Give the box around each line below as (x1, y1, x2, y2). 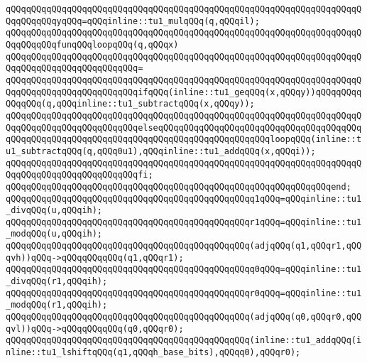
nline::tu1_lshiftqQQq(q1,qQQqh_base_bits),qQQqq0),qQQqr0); (6, 347, 301, 358)
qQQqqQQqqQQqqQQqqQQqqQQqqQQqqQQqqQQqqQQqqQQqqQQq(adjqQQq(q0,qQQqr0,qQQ (6, 312, 362, 323)
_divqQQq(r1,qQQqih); (6, 276, 108, 287)
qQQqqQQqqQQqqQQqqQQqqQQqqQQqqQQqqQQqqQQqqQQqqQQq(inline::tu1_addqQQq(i (6, 335, 362, 346)
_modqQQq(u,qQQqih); (6, 229, 103, 239)
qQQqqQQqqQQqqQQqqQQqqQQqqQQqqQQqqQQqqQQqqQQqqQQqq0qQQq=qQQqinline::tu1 (6, 264, 362, 275)
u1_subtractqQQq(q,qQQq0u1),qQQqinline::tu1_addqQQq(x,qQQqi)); (6, 146, 316, 156)
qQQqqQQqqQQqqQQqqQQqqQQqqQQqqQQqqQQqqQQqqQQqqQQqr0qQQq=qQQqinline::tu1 (6, 288, 362, 298)
